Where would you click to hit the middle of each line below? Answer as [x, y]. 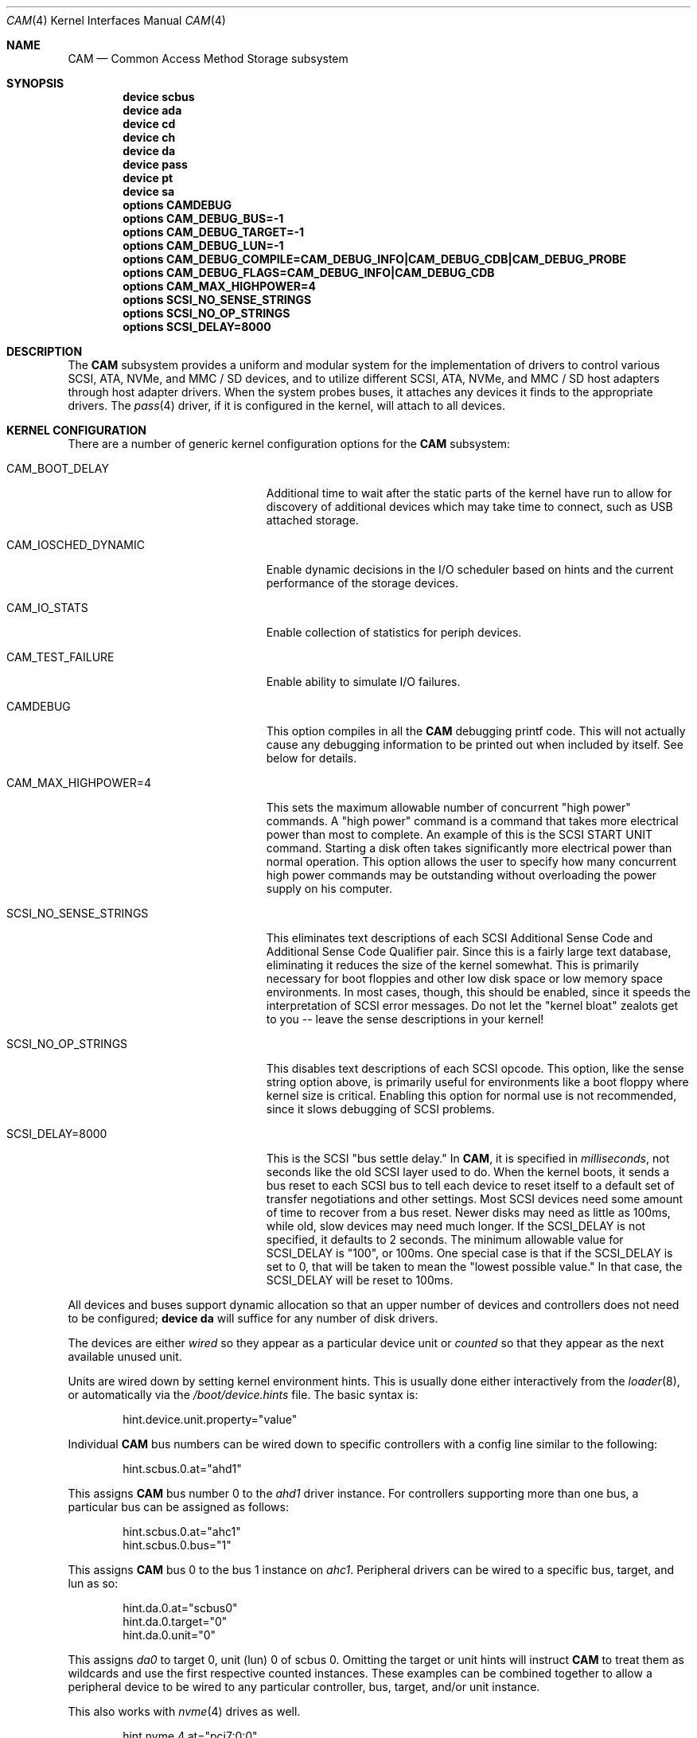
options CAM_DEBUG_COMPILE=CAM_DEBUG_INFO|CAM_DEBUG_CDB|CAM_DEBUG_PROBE [375, 259]
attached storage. [312, 520]
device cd [149, 124]
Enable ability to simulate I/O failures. [363, 682]
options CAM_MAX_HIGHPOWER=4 [219, 286]
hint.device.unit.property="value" [210, 1419]
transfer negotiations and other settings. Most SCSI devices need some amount [475, 1199]
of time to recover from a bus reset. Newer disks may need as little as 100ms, [468, 1212]
